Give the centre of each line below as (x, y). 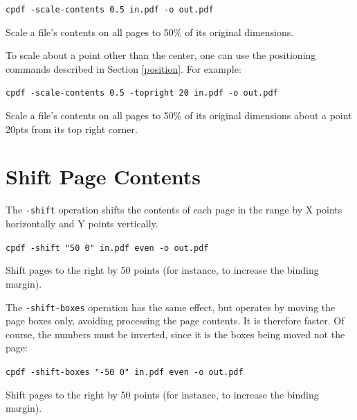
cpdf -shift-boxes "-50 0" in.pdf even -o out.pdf (125, 372)
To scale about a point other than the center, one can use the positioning (161, 55)
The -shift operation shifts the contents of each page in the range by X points (174, 210)
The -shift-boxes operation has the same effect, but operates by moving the (171, 307)
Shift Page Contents (103, 176)
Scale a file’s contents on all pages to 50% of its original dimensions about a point (179, 115)
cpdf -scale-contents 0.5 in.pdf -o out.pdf (110, 10)
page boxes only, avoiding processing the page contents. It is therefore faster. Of (175, 321)
